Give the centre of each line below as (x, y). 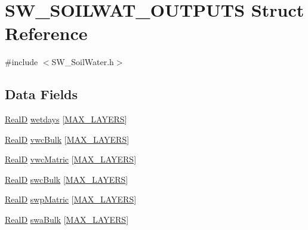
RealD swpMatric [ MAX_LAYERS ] (71, 199)
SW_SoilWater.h (83, 62)
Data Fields (41, 94)
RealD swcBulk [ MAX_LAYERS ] (67, 179)
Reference (46, 33)
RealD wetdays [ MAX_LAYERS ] (66, 119)
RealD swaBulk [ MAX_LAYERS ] (67, 220)
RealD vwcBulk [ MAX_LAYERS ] (67, 139)
